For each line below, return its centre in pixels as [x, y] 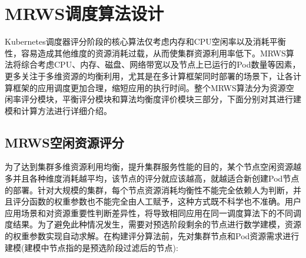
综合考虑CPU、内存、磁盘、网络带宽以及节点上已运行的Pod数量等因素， [161, 64]
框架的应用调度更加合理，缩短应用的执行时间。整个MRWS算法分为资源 [149, 87]
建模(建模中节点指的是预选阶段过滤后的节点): [92, 247]
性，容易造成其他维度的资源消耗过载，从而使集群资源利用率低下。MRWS [145, 53]
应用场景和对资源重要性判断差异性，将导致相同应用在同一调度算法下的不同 [149, 212]
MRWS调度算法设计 [84, 13]
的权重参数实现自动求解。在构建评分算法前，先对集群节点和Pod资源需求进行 [152, 236]
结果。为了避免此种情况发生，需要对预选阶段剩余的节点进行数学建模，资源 [157, 224]
